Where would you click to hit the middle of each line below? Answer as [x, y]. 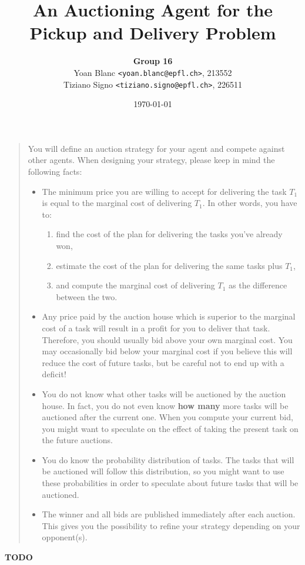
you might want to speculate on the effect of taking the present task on [170, 428]
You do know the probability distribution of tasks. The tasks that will [168, 459]
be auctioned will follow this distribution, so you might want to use [163, 471]
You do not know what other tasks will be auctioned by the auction [164, 393]
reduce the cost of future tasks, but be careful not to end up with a [163, 362]
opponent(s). [65, 537]
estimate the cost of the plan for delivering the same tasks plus [169, 265]
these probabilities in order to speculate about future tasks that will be [170, 483]
